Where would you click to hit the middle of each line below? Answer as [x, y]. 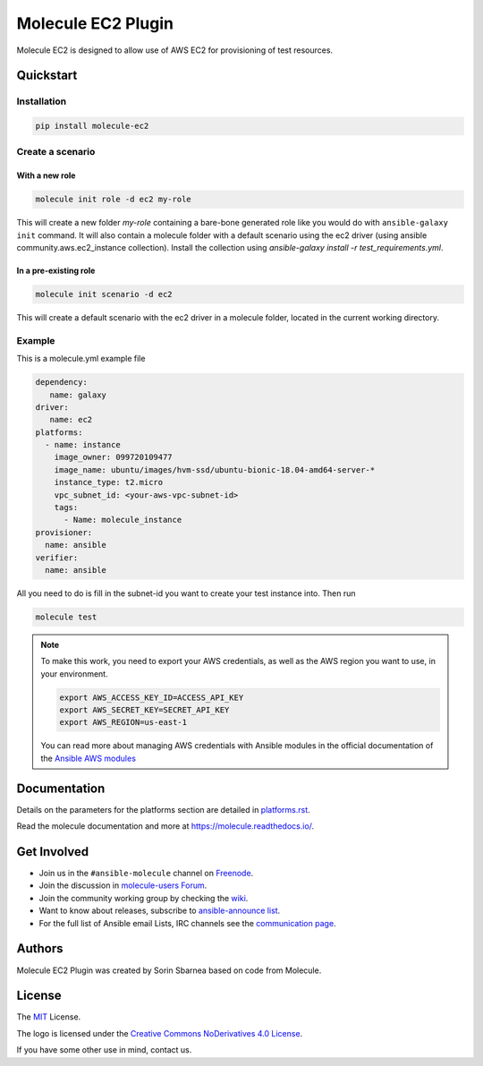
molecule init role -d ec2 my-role [113, 200]
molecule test [66, 617]
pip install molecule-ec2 [92, 126]
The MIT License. [49, 1017]
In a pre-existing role [56, 271]
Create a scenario [56, 152]
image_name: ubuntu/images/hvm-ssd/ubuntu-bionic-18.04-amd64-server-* [215, 469]
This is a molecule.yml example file [81, 359]
